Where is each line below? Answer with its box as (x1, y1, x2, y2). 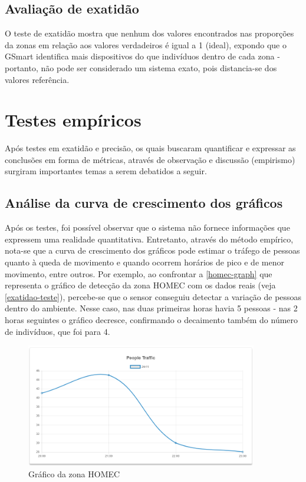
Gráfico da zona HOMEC (28, 467, 120, 480)
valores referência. (5, 73, 70, 85)
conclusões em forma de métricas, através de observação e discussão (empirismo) (5, 153, 295, 165)
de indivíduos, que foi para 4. (5, 325, 110, 337)
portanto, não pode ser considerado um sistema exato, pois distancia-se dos (5, 61, 277, 74)
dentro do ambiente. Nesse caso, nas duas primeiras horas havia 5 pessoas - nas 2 (5, 302, 298, 314)
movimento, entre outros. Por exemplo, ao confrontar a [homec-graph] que (5, 267, 272, 280)
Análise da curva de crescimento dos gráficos (5, 194, 283, 212)
